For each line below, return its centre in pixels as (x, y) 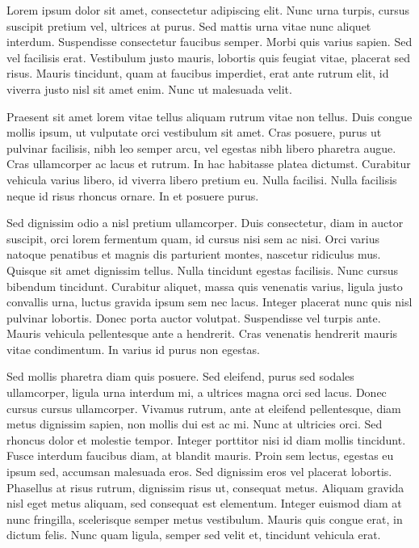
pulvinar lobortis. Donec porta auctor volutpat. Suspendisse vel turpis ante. (194, 317)
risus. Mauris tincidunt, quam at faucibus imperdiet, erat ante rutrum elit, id (198, 73)
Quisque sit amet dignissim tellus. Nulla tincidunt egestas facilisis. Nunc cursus (203, 270)
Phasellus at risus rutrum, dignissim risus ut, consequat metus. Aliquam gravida (205, 487)
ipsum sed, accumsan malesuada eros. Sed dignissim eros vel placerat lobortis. (199, 472)
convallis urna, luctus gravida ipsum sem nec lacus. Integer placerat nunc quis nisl (209, 302)
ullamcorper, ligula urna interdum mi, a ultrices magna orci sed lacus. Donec (197, 392)
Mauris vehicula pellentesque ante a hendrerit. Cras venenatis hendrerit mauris (202, 333)
